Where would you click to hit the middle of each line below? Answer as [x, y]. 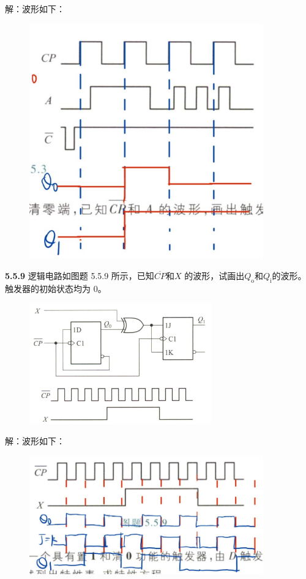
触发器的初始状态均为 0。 [56, 288]
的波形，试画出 [215, 275]
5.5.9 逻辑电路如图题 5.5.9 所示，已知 [80, 275]
